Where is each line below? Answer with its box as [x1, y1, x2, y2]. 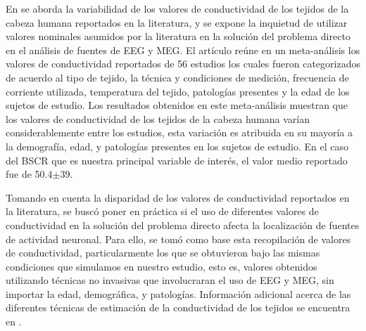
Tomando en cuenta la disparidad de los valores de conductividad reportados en [6, 190, 350, 205]
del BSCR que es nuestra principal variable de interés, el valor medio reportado [6, 152, 348, 167]
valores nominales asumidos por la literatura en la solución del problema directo [6, 29, 351, 44]
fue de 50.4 [6, 167, 53, 181]
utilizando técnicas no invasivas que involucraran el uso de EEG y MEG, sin [6, 273, 334, 287]
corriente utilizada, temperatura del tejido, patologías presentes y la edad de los [6, 84, 350, 98]
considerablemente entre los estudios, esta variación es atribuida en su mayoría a [6, 125, 353, 140]
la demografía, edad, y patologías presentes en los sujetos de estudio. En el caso [6, 138, 348, 153]
